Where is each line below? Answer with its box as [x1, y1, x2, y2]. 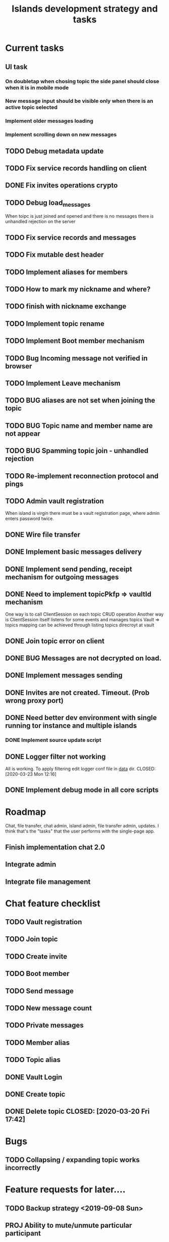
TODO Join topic [5, 935, 58, 944]
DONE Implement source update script [5, 737, 102, 744]
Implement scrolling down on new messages [5, 131, 117, 138]
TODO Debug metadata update [5, 146, 104, 155]
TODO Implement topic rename [5, 319, 104, 328]
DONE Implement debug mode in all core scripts [5, 786, 159, 795]
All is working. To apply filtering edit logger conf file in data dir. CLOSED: [5, 766, 156, 772]
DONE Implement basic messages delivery [5, 548, 142, 556]
